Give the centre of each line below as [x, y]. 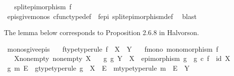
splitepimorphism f [43, 6]
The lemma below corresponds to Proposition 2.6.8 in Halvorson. [102, 32]
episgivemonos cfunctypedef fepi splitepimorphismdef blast [102, 16]
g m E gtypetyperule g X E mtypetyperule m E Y [98, 67]
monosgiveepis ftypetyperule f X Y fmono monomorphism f [113, 48]
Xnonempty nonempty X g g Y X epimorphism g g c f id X [122, 58]
